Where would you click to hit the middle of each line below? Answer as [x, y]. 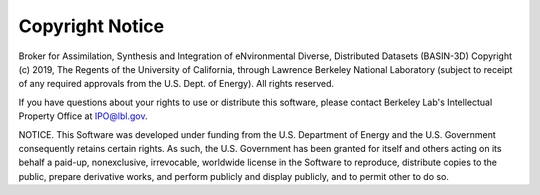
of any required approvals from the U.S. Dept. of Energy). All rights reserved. [176, 84]
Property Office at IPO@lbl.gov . [83, 116]
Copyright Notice [91, 26]
